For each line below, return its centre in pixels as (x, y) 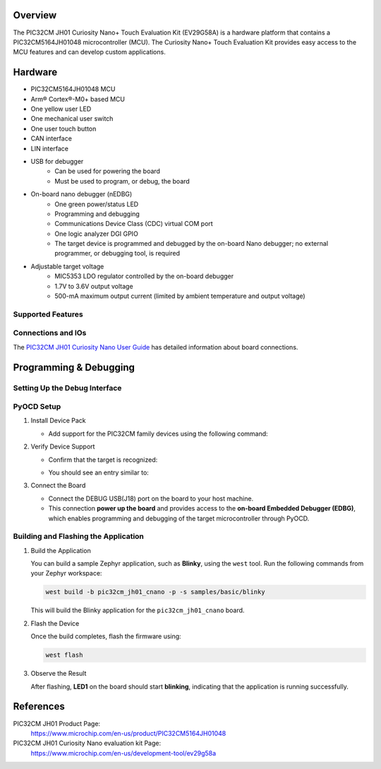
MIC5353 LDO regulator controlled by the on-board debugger (144, 276)
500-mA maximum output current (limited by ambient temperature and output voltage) (180, 296)
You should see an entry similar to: (99, 472)
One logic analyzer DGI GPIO (97, 234)
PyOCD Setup (37, 407)
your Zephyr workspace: (66, 573)
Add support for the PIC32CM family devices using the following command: (158, 434)
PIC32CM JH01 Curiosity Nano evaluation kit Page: (87, 743)
